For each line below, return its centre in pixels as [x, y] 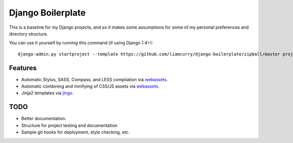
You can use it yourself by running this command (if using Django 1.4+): [81, 43]
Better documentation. [44, 119]
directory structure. [29, 34]
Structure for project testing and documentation [69, 125]
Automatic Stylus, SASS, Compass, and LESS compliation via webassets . [94, 79]
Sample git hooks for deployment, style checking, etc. [75, 132]
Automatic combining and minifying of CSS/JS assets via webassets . [90, 86]
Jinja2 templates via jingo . [48, 93]
